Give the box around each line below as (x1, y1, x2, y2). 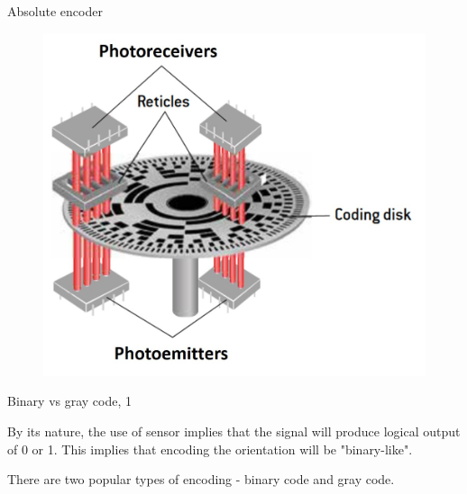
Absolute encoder (7, 2, 103, 20)
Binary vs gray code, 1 (7, 391, 133, 410)
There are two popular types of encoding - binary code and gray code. (7, 470, 395, 489)
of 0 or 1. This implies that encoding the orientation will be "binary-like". (7, 439, 413, 458)
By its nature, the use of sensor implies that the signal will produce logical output (7, 421, 461, 440)
